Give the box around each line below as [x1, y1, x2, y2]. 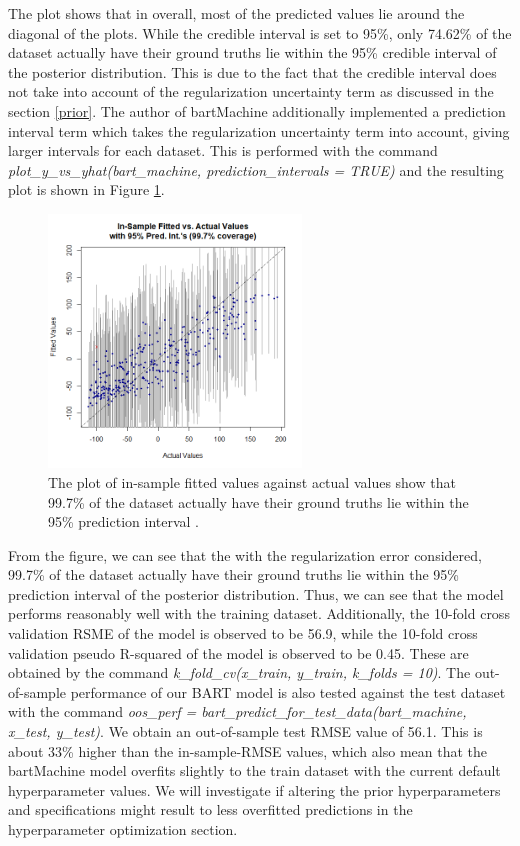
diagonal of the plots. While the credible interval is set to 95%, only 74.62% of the [8, 22, 512, 43]
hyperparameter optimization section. [8, 819, 238, 840]
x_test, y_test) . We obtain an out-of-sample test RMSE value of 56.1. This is [8, 721, 483, 742]
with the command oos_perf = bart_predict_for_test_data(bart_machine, [8, 701, 467, 722]
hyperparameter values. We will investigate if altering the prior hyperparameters [8, 779, 501, 800]
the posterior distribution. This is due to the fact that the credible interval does [8, 61, 497, 82]
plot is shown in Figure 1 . [8, 179, 165, 200]
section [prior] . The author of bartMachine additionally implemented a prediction [8, 100, 506, 121]
